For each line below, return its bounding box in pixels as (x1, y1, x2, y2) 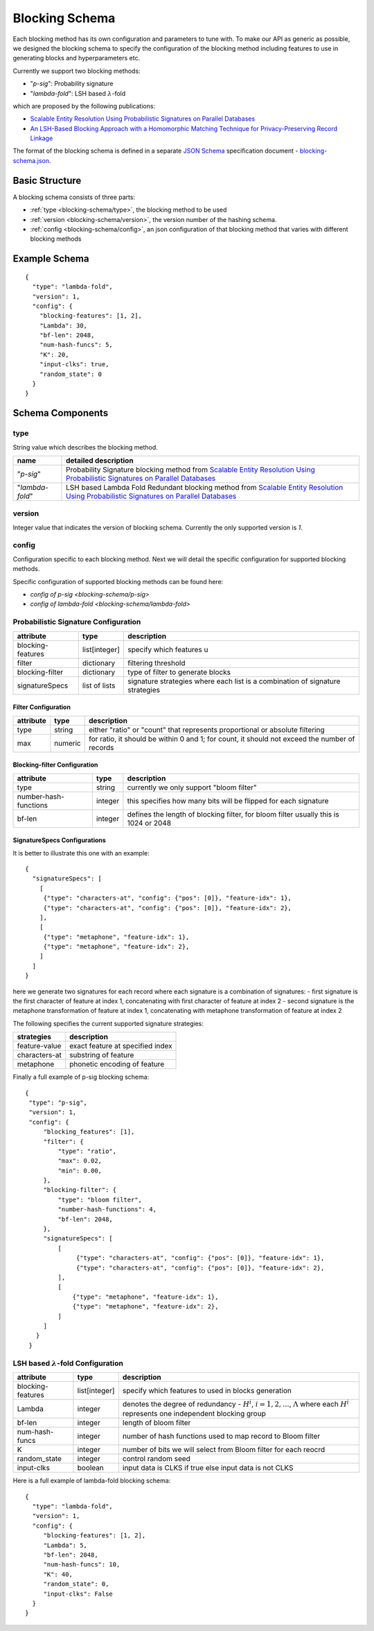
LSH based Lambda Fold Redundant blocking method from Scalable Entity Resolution (66, 482, 344, 492)
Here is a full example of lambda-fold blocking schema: (12, 1476, 171, 1485)
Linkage (30, 134, 53, 142)
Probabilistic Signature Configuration (12, 617, 141, 627)
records (89, 742, 114, 752)
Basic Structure (12, 174, 82, 187)
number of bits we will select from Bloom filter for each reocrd (122, 1445, 326, 1455)
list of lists (82, 681, 116, 690)
